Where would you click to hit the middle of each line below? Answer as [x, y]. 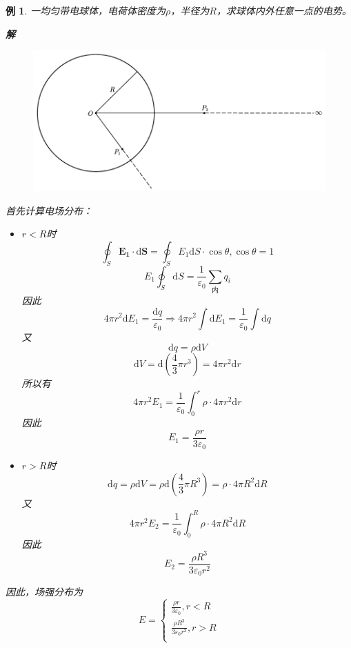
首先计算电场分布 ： [49, 210]
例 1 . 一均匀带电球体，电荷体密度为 [86, 10]
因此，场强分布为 [44, 592]
